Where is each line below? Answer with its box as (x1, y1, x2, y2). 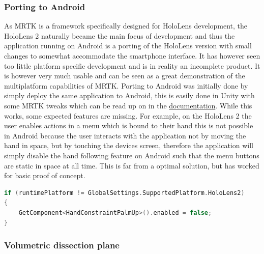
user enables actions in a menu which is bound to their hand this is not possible (4, 120, 253, 131)
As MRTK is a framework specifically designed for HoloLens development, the (4, 20, 248, 31)
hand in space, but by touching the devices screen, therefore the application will (4, 140, 253, 151)
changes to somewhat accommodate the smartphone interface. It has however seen (4, 50, 260, 61)
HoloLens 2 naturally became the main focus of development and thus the (4, 30, 235, 41)
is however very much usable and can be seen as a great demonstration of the (4, 70, 245, 81)
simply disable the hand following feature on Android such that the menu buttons (4, 150, 259, 160)
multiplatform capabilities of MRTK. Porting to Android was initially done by (4, 80, 248, 91)
